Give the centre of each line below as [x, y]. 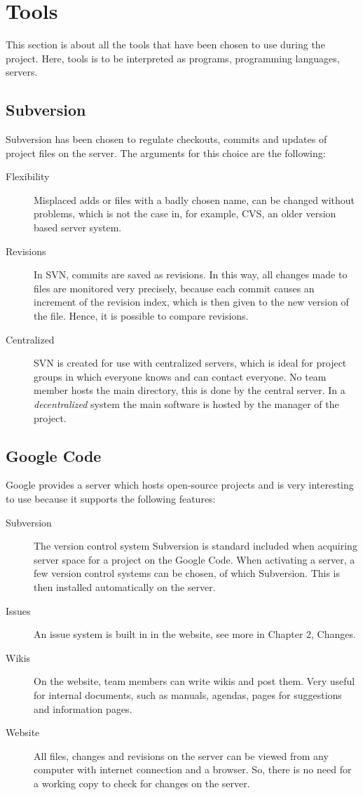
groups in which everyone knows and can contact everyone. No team [180, 376]
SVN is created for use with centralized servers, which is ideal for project [190, 363]
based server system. [78, 227]
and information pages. [83, 708]
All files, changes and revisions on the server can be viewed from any [181, 755]
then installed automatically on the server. [125, 586]
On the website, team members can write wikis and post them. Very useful [194, 681]
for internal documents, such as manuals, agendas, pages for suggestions [188, 694]
